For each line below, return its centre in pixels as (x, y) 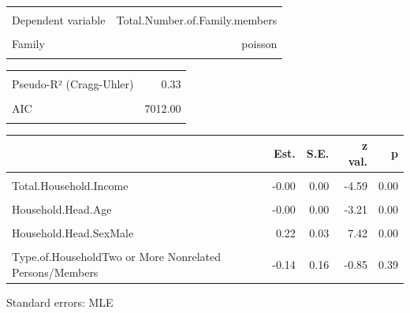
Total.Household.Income (70, 186)
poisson (259, 44)
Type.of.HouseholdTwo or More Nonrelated (117, 257)
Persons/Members (55, 272)
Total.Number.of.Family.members (197, 20)
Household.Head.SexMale (73, 233)
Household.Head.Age (62, 209)
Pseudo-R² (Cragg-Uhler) (73, 84)
